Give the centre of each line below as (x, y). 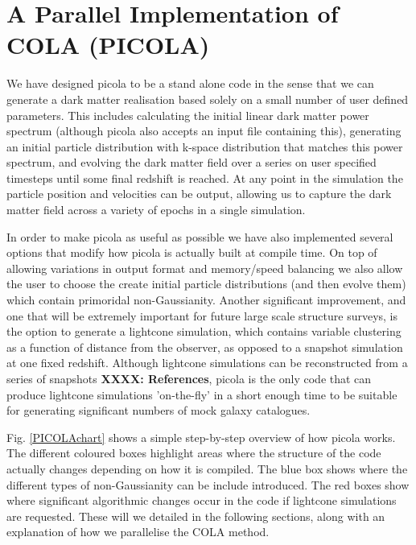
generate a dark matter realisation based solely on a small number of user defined (208, 99)
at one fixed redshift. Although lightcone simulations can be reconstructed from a (207, 363)
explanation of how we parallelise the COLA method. (138, 532)
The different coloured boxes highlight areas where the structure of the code (194, 453)
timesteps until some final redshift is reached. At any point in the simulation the (205, 178)
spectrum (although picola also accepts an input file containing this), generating (204, 131)
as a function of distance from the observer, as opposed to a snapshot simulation (205, 347)
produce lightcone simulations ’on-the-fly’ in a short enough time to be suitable (202, 394)
